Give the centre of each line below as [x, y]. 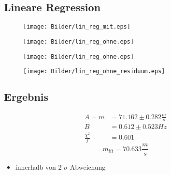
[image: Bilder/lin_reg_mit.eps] [77, 27]
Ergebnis [26, 97]
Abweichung [88, 167]
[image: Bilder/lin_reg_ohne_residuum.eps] [94, 72]
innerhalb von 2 [38, 167]
